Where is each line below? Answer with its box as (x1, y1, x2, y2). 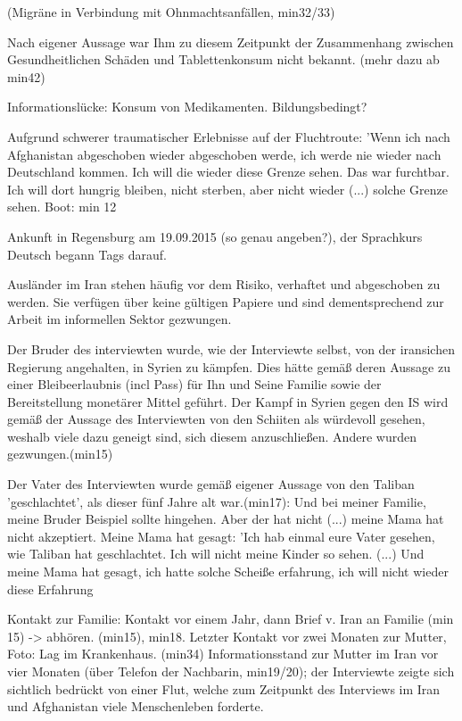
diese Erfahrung (7, 579, 94, 598)
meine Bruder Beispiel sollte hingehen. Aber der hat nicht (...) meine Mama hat (7, 510, 444, 528)
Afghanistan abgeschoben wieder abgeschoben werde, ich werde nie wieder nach (7, 145, 441, 163)
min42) (7, 67, 45, 86)
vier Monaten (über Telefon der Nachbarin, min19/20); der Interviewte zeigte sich (7, 662, 455, 680)
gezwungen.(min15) (7, 444, 113, 463)
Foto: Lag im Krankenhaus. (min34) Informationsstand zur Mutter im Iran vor (7, 644, 439, 663)
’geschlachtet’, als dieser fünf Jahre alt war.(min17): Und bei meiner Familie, (7, 492, 426, 510)
